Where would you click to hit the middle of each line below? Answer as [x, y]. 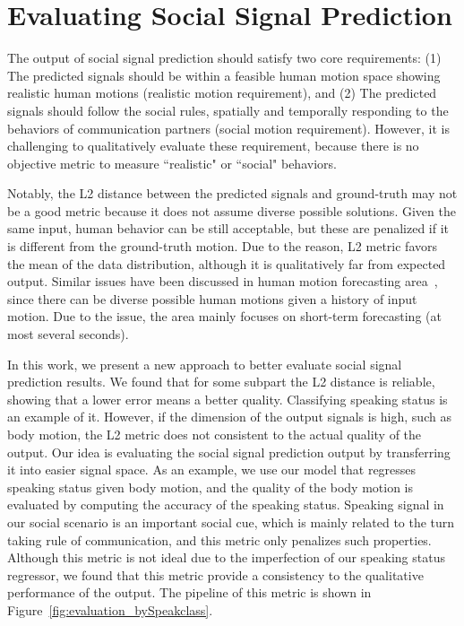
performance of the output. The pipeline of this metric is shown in [189, 592]
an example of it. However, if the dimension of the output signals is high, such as [229, 417]
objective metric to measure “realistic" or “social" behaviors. [172, 163]
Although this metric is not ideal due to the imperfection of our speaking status [226, 557]
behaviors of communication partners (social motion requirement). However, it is [229, 128]
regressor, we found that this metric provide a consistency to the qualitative [215, 574]
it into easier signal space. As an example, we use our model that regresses [212, 469]
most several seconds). [68, 334]
